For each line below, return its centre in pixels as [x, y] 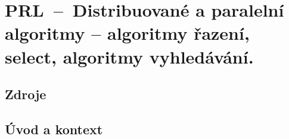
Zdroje [26, 94]
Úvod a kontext [54, 129]
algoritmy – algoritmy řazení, [127, 33]
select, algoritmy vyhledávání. [129, 56]
